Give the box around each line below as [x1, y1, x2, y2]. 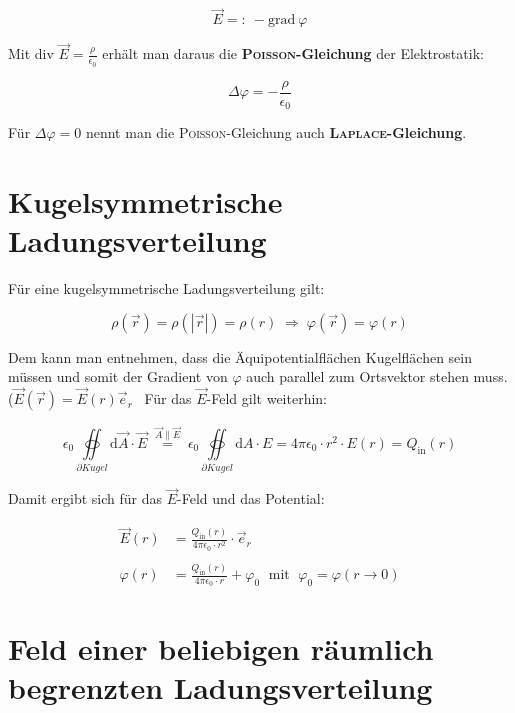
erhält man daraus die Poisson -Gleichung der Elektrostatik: [102, 43, 484, 64]
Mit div [8, 43, 54, 64]
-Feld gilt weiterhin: [206, 388, 327, 409]
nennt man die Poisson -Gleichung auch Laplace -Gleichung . [85, 122, 467, 143]
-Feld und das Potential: [177, 488, 325, 509]
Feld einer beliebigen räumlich [8, 627, 434, 668]
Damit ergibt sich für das [8, 488, 163, 509]
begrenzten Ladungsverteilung [8, 666, 433, 707]
